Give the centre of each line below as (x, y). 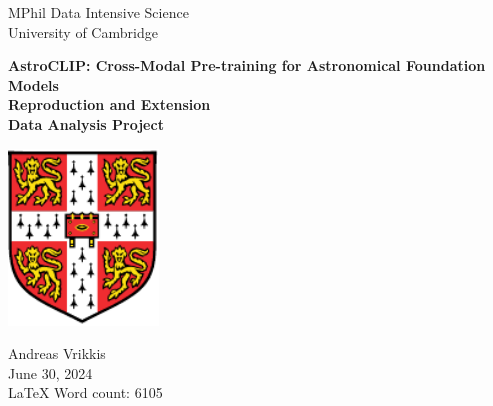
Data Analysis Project (86, 123)
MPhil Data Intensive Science (98, 12)
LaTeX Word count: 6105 (85, 392)
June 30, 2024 (50, 372)
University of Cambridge (83, 31)
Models (33, 84)
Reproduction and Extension (109, 104)
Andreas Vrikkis (57, 353)
